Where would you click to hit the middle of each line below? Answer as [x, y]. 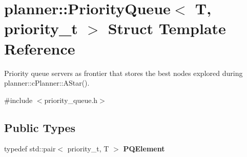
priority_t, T [88, 149]
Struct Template [167, 28]
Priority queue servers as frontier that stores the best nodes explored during [123, 73]
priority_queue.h [71, 100]
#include [18, 100]
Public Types [40, 127]
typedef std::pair [30, 149]
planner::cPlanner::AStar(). [47, 83]
